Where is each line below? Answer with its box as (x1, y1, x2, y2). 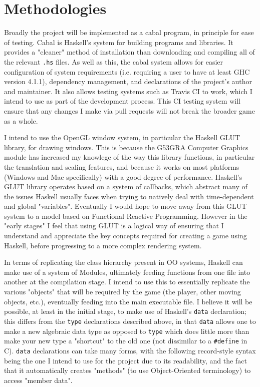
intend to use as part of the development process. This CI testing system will (4, 96, 240, 106)
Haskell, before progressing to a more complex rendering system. (4, 240, 202, 250)
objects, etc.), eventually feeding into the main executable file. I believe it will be (4, 296, 252, 306)
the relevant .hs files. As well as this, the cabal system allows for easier (4, 56, 223, 67)
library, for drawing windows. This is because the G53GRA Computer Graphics (4, 142, 248, 152)
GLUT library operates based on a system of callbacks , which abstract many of (4, 181, 247, 192)
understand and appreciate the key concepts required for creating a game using (4, 230, 247, 241)
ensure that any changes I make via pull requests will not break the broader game (4, 105, 255, 116)
